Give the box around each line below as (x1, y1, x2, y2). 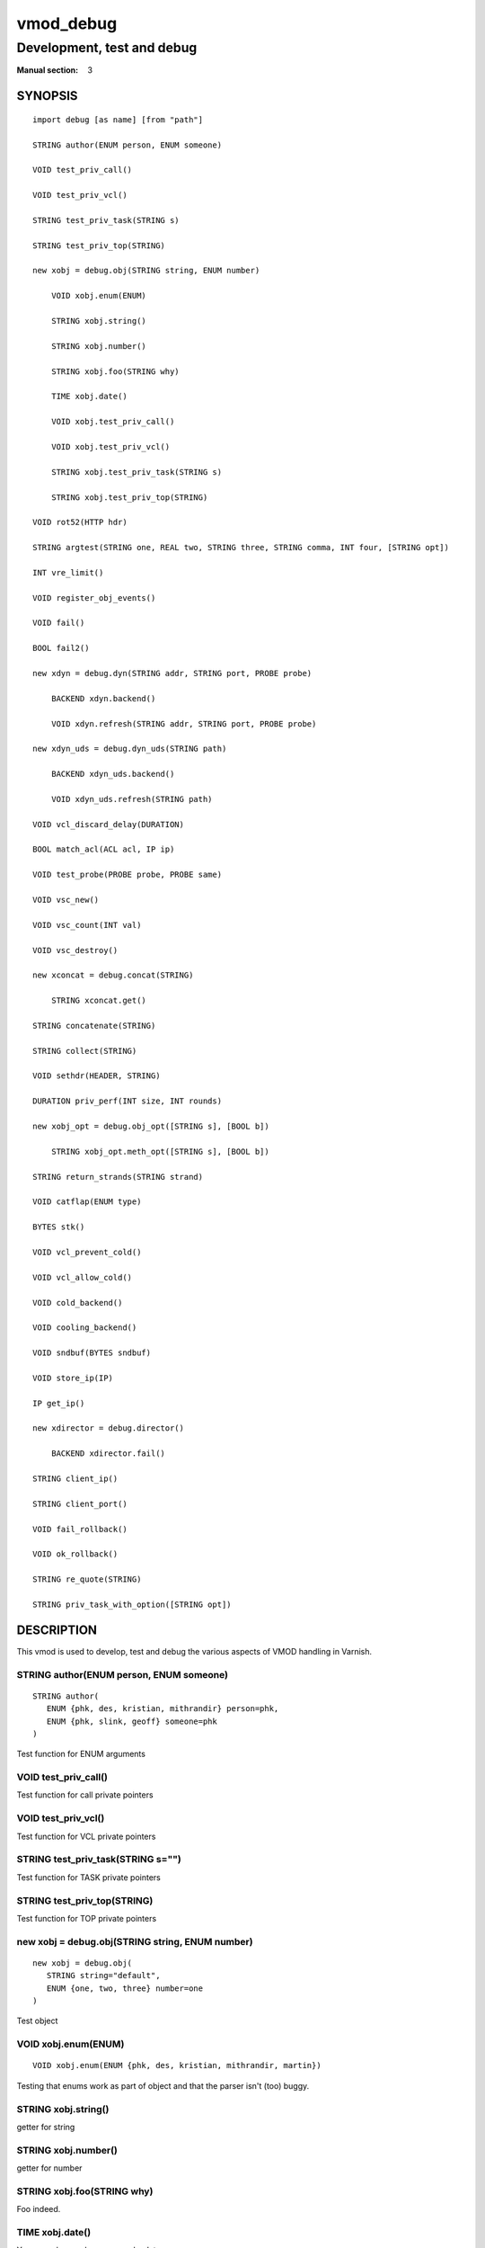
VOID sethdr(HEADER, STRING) (32, 1071, 161, 1081)
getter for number (16, 2163, 83, 2173)
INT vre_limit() (32, 567, 104, 577)
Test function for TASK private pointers (16, 1871, 161, 1883)
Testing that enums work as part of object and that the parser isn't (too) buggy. (16, 2080, 310, 2091)
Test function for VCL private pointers (16, 1831, 156, 1842)
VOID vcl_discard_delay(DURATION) (32, 819, 184, 829)
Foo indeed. (16, 2204, 61, 2215)
